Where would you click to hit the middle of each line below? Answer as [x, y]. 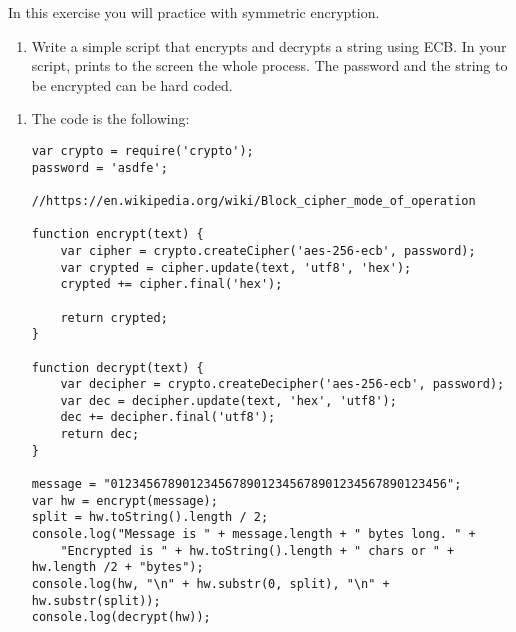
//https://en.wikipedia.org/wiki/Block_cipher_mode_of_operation [253, 200]
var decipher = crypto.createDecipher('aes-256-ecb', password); [282, 384]
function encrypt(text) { [117, 234]
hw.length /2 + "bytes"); [117, 567]
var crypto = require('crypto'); [142, 150]
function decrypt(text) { [117, 367]
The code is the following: [110, 118]
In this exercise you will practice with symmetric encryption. [194, 12]
